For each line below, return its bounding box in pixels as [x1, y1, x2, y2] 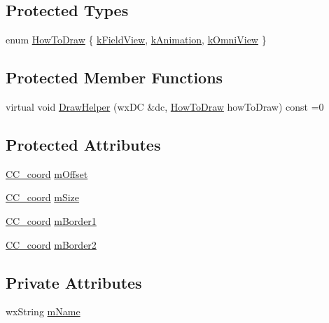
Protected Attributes [6, 133, 161, 155]
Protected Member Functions [6, 67, 223, 88]
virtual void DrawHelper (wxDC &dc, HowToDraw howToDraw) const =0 [6, 99, 324, 114]
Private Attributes [6, 271, 142, 293]
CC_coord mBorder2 [6, 237, 97, 252]
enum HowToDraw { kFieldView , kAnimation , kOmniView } [6, 32, 267, 47]
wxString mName [6, 304, 80, 319]
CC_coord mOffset [6, 166, 88, 181]
